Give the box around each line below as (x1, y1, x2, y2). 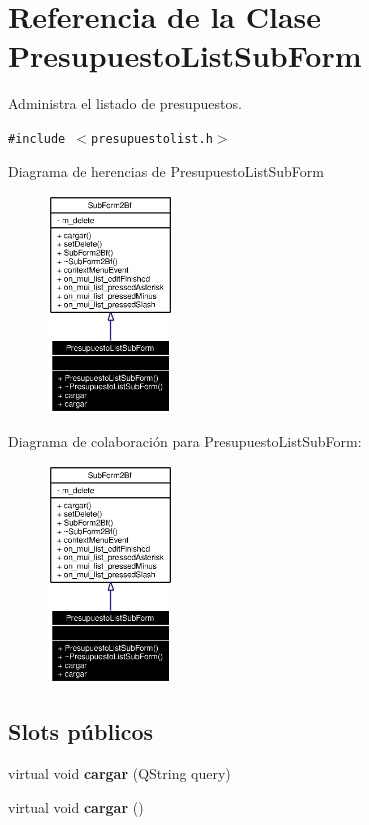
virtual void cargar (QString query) (8, 763, 231, 784)
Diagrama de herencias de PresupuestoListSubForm (8, 160, 324, 181)
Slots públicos (8, 716, 154, 747)
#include (8, 131, 66, 146)
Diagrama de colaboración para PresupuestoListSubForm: (8, 430, 362, 451)
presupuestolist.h (91, 131, 213, 146)
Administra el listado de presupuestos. (8, 93, 242, 114)
